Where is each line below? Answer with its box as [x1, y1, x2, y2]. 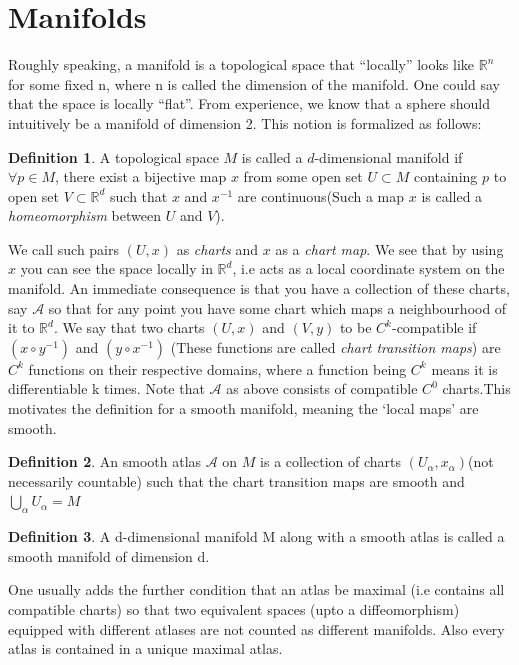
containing [413, 166, 478, 187]
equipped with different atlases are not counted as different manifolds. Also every [8, 618, 505, 639]
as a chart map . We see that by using [275, 238, 504, 259]
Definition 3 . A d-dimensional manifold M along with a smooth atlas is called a [8, 526, 505, 547]
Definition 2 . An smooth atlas [8, 451, 202, 472]
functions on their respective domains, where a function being [28, 358, 407, 379]
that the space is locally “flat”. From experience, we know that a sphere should [8, 93, 491, 114]
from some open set [243, 166, 363, 187]
